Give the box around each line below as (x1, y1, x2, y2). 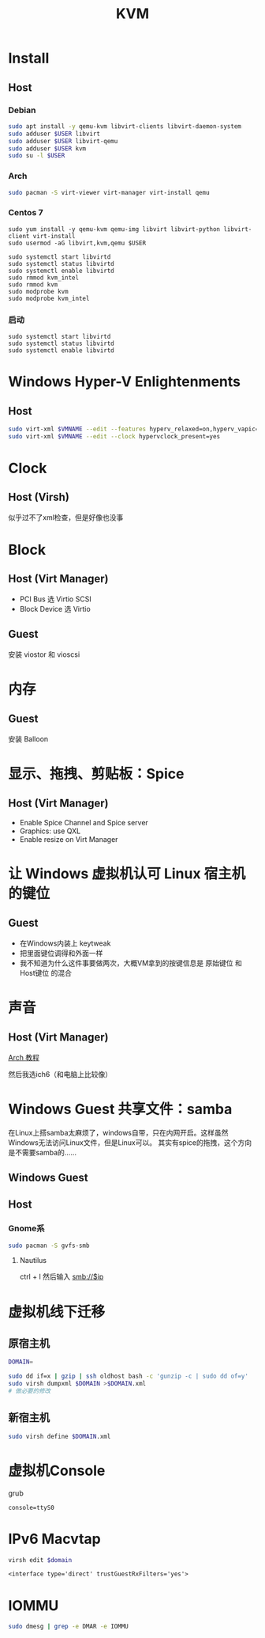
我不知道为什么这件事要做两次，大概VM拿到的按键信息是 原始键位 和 (19, 958, 242, 968)
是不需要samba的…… (8, 1147, 77, 1157)
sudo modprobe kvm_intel (8, 294, 90, 302)
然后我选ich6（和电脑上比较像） (8, 1069, 113, 1079)
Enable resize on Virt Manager (19, 834, 118, 844)
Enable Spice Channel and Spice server (19, 817, 148, 827)
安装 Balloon (8, 734, 49, 744)
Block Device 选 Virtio (19, 604, 91, 613)
